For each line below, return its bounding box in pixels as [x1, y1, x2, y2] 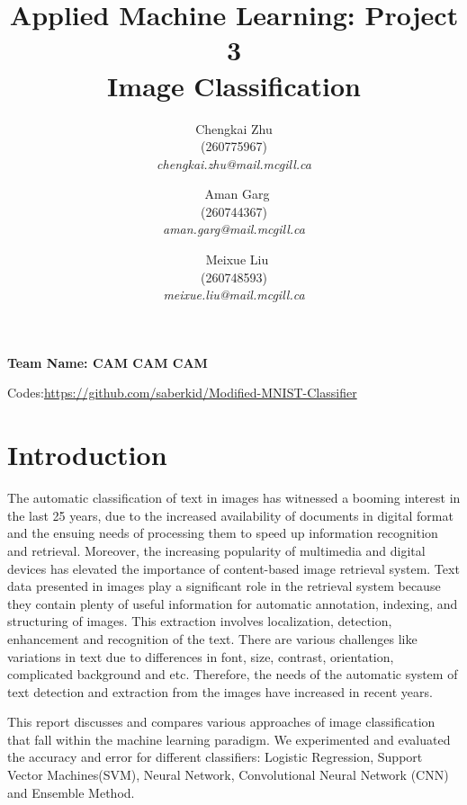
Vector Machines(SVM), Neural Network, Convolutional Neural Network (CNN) [7, 765, 449, 784]
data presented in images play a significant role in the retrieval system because [7, 577, 441, 595]
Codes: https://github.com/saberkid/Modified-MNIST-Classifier [7, 383, 357, 402]
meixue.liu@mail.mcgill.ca [163, 285, 305, 304]
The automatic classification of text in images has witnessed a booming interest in [7, 488, 461, 507]
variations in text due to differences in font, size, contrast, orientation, [7, 647, 394, 666]
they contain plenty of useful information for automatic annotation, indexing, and [7, 594, 458, 613]
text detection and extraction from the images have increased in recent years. [7, 682, 433, 701]
